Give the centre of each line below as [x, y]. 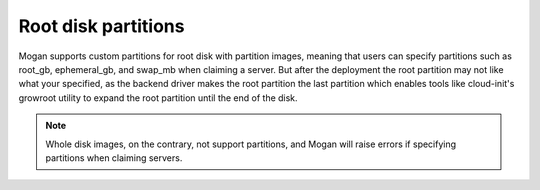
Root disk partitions [101, 26]
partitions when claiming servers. [114, 157]
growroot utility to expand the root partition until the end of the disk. [158, 97]
